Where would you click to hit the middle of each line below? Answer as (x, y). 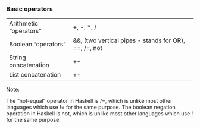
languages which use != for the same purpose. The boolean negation (91, 107)
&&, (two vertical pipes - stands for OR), (129, 40)
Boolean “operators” (38, 45)
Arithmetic (24, 24)
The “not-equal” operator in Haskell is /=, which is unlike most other (89, 101)
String (18, 58)
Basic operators (30, 9)
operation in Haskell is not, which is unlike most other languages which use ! (100, 114)
